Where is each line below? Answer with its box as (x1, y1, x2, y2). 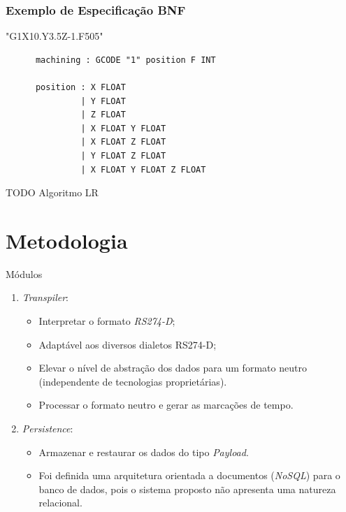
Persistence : (22, 421, 73, 436)
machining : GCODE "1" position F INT (35, 54, 216, 65)
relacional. (38, 495, 82, 510)
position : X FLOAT (35, 82, 126, 92)
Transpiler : (22, 290, 69, 305)
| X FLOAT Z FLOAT (80, 137, 166, 147)
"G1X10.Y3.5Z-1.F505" (6, 29, 103, 43)
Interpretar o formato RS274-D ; (38, 314, 175, 328)
